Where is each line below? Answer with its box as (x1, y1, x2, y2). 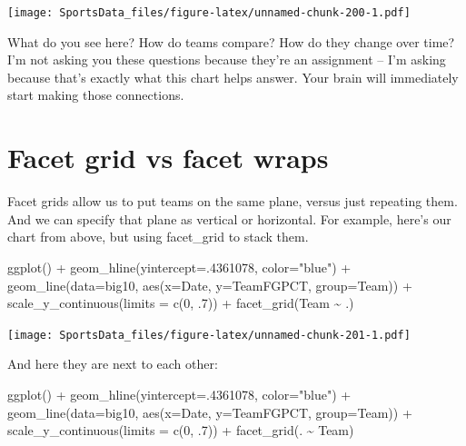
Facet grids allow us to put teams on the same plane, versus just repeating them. (7, 192, 458, 211)
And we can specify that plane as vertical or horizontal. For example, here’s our (7, 209, 451, 228)
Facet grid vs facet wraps (7, 139, 329, 176)
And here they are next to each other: (7, 354, 218, 373)
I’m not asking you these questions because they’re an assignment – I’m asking (7, 50, 446, 69)
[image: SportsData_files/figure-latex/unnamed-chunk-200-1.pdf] (7, 6, 411, 19)
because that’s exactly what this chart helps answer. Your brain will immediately (7, 67, 459, 86)
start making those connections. (7, 85, 184, 104)
